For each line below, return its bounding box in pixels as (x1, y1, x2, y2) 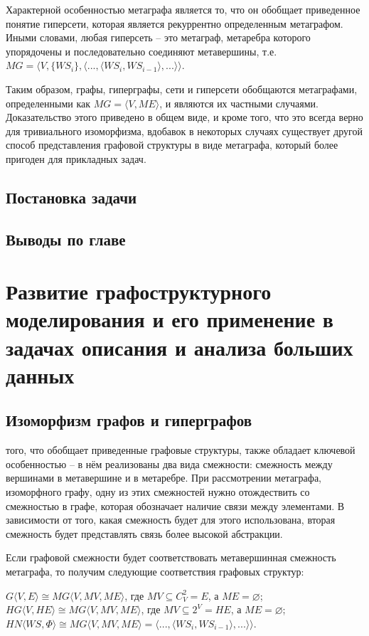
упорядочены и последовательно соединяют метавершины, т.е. (6, 43, 277, 58)
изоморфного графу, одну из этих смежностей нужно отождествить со (6, 484, 310, 499)
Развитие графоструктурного (6, 277, 272, 306)
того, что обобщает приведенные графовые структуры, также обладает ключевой (6, 442, 355, 457)
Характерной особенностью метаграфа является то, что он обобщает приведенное (6, 2, 360, 16)
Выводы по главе (6, 228, 126, 250)
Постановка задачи (6, 186, 137, 208)
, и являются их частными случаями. (159, 95, 319, 110)
